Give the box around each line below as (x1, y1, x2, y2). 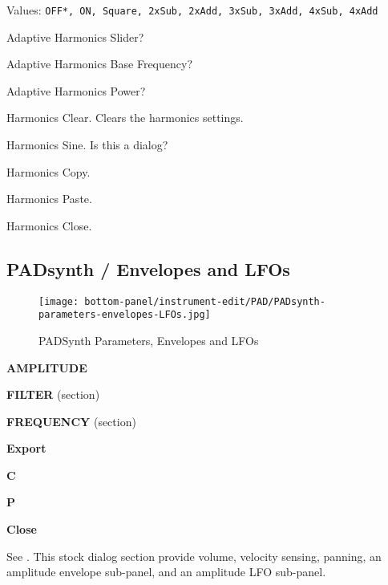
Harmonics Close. (6, 217, 92, 234)
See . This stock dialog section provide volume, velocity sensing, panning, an (6, 547, 382, 564)
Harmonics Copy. (6, 163, 91, 180)
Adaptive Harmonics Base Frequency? (6, 55, 192, 72)
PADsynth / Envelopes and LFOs (6, 256, 290, 281)
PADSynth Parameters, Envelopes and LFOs (38, 331, 259, 348)
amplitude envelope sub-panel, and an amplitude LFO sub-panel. (6, 563, 326, 580)
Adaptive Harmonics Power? (6, 82, 146, 99)
